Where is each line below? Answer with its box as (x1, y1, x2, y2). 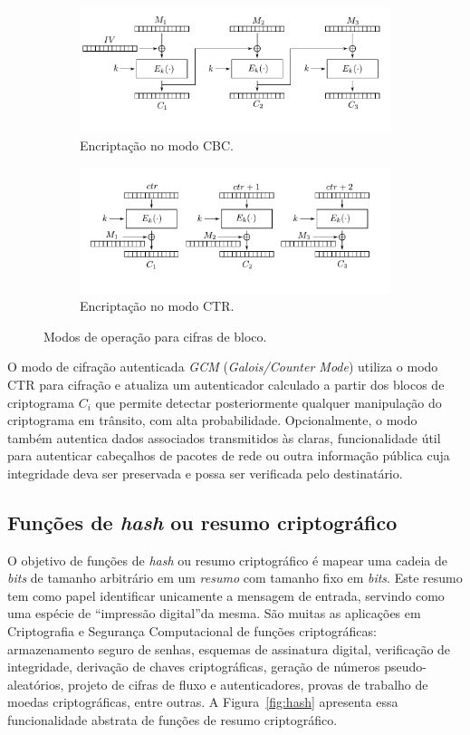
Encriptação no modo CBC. (80, 136, 234, 155)
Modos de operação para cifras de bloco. (43, 326, 267, 345)
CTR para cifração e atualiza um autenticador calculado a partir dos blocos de (7, 374, 445, 393)
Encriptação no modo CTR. (80, 296, 235, 315)
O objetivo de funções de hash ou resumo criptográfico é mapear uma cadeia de (7, 550, 447, 569)
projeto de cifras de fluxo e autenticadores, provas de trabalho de (68, 674, 428, 693)
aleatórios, (7, 674, 64, 693)
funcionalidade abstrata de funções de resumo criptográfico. (7, 711, 338, 730)
